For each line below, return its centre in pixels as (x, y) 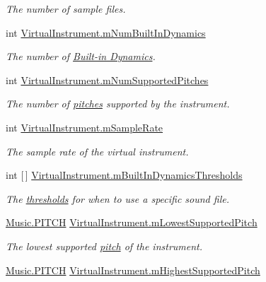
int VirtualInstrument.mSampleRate (85, 127)
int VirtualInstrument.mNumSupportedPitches (107, 80)
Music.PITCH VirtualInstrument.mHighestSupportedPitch (133, 270)
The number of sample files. (66, 8)
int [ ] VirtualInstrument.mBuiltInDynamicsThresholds (124, 175)
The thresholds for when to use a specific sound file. (117, 198)
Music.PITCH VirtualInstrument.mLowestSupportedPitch (132, 222)
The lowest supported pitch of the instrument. (104, 246)
